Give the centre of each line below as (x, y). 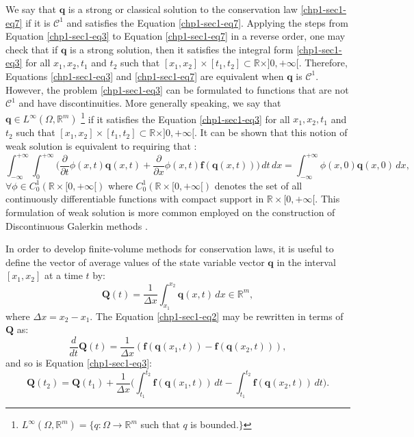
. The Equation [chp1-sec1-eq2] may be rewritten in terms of (217, 316)
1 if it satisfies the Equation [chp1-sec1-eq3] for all (185, 118)
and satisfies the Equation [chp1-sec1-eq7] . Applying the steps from (207, 22)
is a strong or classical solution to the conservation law (183, 9)
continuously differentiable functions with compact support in (135, 199)
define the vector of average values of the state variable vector (135, 262)
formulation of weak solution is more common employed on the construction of (170, 212)
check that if (32, 49)
